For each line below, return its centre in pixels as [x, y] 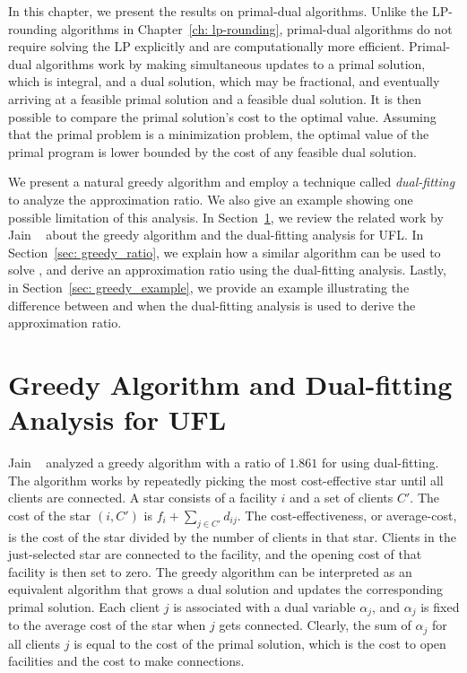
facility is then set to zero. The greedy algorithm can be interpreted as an [210, 571]
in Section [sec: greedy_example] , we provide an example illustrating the [209, 287]
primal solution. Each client [84, 606]
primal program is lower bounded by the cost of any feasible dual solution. [212, 151]
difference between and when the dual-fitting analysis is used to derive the [212, 305]
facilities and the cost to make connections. [126, 661]
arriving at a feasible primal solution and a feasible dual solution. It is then [215, 98]
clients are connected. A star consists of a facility [143, 498]
